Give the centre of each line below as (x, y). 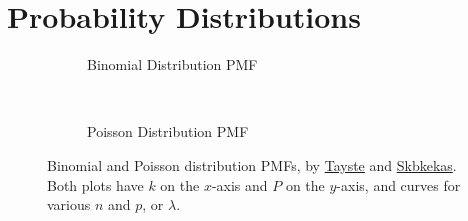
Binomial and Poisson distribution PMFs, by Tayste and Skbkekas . (252, 164)
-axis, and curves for (398, 184)
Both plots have (95, 184)
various (69, 204)
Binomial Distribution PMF (172, 64)
